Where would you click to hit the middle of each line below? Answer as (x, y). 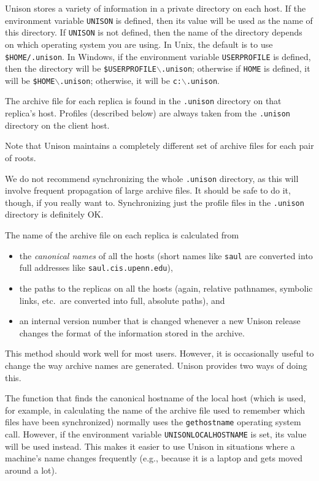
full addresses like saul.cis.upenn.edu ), (96, 267)
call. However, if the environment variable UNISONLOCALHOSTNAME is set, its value (156, 434)
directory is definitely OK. (54, 214)
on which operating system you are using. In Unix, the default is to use (139, 44)
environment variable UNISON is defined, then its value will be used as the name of (159, 20)
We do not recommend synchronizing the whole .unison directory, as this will (152, 178)
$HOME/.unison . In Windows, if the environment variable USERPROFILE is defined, (158, 56)
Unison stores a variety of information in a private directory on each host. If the (156, 8)
